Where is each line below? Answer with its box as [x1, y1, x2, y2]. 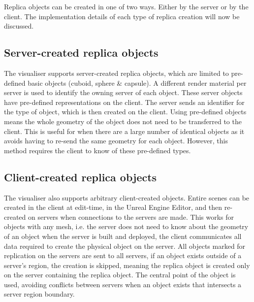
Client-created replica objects [4, 169, 157, 184]
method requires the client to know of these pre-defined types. [4, 145, 191, 155]
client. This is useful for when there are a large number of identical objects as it [4, 126, 245, 136]
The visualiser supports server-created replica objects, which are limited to [4, 67, 229, 78]
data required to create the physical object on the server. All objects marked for [4, 240, 246, 251]
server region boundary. [4, 289, 75, 299]
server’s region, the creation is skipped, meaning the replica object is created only [4, 260, 250, 270]
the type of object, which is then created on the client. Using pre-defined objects [4, 106, 247, 117]
